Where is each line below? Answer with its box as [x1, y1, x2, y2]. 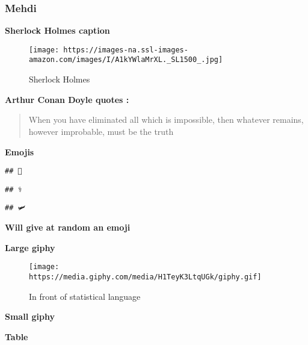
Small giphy [5, 310, 55, 323]
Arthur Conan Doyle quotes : [5, 93, 129, 105]
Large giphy [5, 241, 55, 253]
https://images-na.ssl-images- [63, 45, 188, 54]
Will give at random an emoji [5, 221, 131, 234]
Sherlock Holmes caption [5, 24, 110, 37]
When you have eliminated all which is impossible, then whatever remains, [28, 113, 304, 126]
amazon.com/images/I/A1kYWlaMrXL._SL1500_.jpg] [29, 55, 223, 64]
